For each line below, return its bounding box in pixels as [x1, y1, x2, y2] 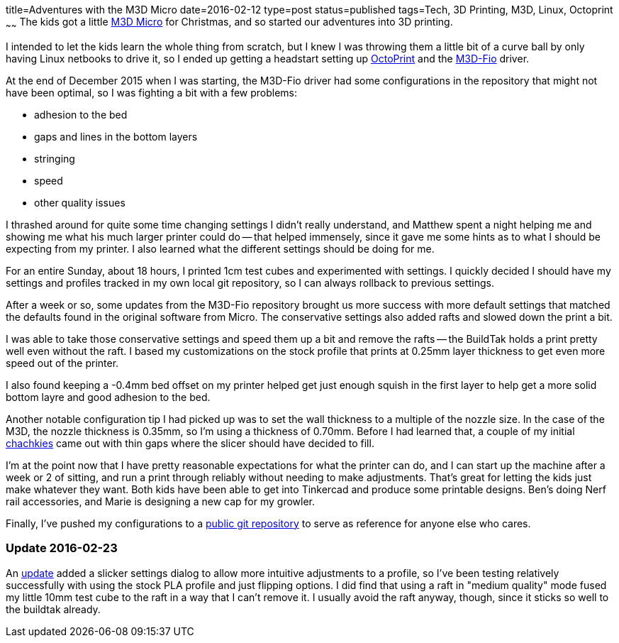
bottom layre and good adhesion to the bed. [6, 390, 211, 403]
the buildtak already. [6, 603, 101, 615]
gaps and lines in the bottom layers [34, 130, 198, 143]
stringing [34, 152, 75, 165]
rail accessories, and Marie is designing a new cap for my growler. [6, 495, 316, 507]
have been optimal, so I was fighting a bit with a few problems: [6, 86, 298, 99]
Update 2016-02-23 [6, 541, 118, 556]
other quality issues [34, 196, 126, 209]
